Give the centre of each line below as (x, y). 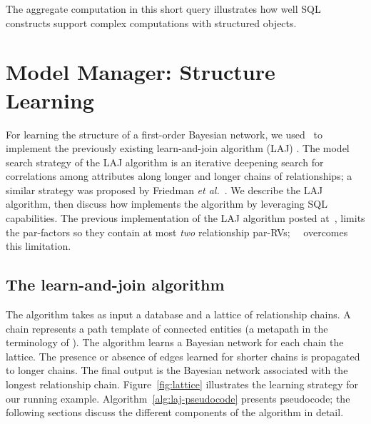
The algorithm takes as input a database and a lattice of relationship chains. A (178, 314)
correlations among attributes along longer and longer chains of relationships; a (179, 176)
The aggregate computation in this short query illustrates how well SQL (163, 9)
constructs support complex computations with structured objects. (151, 22)
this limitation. (39, 246)
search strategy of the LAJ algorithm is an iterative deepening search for (165, 162)
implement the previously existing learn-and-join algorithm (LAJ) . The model (178, 148)
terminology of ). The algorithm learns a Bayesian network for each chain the (175, 342)
